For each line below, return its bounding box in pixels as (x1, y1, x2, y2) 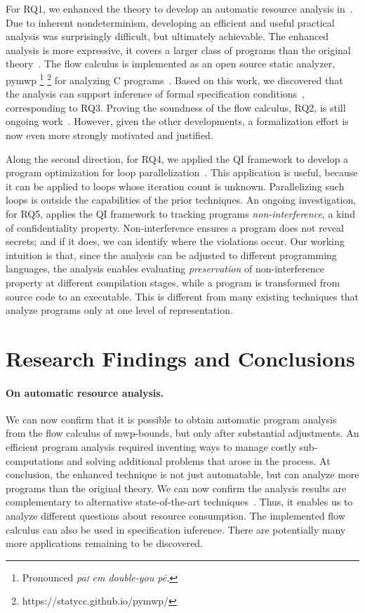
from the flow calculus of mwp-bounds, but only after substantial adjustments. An (6, 426, 359, 440)
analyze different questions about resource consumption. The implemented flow (6, 508, 345, 523)
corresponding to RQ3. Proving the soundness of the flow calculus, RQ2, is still (6, 100, 346, 114)
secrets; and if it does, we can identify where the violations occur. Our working (6, 234, 345, 249)
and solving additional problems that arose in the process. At (67, 453, 331, 468)
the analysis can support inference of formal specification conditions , (6, 86, 305, 101)
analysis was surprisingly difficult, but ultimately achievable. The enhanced (6, 29, 329, 44)
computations (6, 453, 64, 468)
